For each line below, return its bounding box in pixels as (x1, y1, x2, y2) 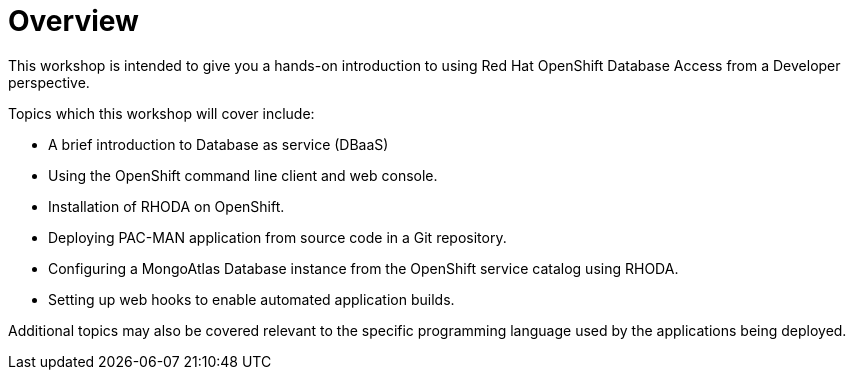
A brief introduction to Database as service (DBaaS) (48, 135, 389, 153)
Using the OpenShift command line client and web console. (48, 166, 438, 184)
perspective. (8, 73, 90, 91)
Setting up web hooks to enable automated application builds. (48, 290, 455, 308)
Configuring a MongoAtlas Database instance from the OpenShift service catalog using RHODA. (48, 259, 679, 277)
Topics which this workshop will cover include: (8, 104, 315, 122)
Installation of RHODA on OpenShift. (48, 197, 285, 215)
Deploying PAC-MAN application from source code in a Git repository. (48, 228, 507, 246)
